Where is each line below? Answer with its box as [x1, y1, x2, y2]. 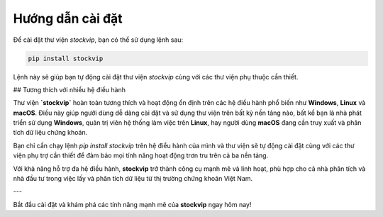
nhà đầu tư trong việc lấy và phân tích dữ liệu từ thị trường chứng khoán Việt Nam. [13, 174, 253, 183]
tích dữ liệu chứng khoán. [13, 128, 88, 137]
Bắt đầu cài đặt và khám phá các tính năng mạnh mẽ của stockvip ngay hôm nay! [13, 200, 252, 208]
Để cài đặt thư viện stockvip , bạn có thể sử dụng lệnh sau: [13, 35, 184, 44]
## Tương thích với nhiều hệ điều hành [13, 85, 126, 94]
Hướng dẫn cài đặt [13, 11, 123, 26]
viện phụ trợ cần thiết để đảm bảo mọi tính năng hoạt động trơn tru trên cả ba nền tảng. [13, 151, 269, 160]
